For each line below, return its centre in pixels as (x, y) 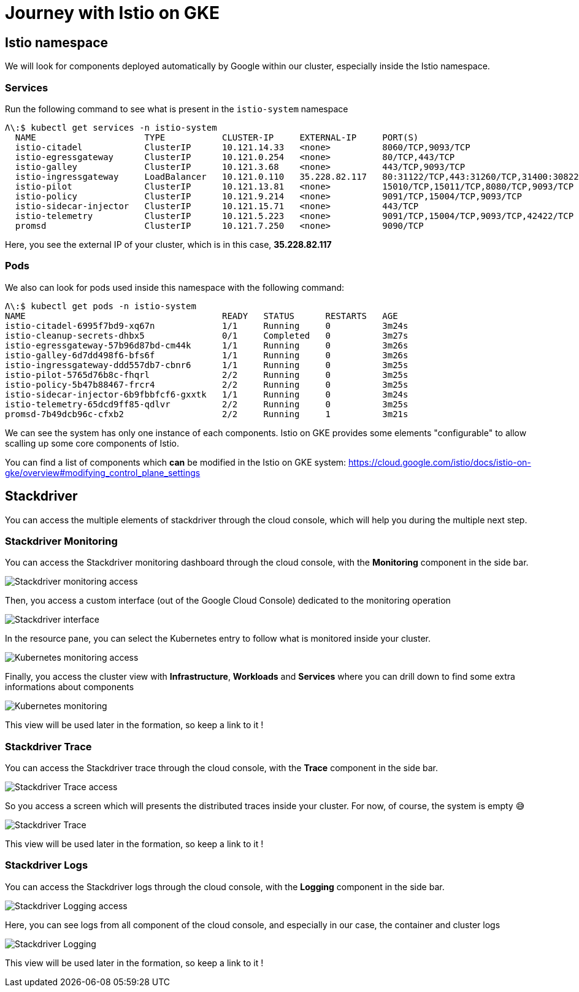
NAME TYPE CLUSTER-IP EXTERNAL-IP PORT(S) (217, 137)
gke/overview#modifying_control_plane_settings (103, 472)
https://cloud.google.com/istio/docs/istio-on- (440, 462)
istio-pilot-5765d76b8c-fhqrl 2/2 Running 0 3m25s (207, 375)
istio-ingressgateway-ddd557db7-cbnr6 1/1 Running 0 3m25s (207, 365)
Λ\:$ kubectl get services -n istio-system (111, 127)
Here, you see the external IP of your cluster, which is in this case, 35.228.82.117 (168, 244)
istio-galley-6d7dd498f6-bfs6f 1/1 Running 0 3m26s (207, 355)
